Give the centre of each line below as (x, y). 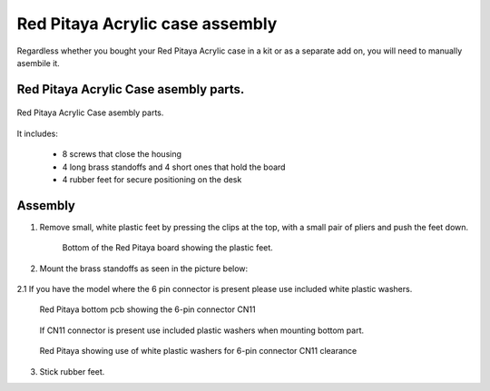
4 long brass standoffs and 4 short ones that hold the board (174, 167)
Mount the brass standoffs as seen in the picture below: (144, 269)
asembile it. (39, 63)
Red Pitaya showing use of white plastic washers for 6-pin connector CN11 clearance (198, 351)
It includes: (37, 133)
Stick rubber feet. (72, 371)
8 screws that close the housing (122, 154)
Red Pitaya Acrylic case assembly (147, 24)
